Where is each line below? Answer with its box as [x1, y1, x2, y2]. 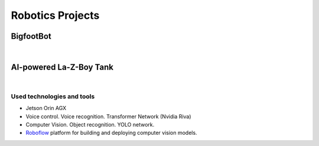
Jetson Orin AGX [25, 105, 67, 112]
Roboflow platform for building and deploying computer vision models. [25, 130, 197, 137]
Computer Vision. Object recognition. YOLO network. [25, 121, 155, 128]
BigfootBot [11, 31, 51, 41]
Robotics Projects [11, 9, 100, 22]
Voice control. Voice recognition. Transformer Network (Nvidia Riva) [25, 112, 191, 120]
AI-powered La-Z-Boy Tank [11, 62, 113, 72]
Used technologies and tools [11, 92, 95, 100]
